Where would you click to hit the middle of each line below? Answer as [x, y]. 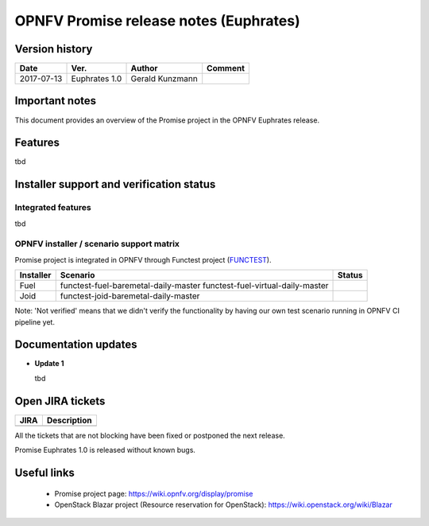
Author [144, 68]
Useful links [45, 472]
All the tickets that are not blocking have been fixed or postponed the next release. [150, 435]
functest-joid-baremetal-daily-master [130, 296]
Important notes [56, 101]
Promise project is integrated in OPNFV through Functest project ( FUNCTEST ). [143, 259]
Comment [226, 68]
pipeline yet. [35, 321]
